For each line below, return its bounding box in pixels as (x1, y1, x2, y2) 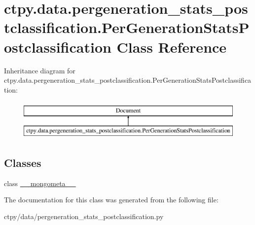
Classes (4, 155, 41, 170)
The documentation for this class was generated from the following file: (4, 194, 219, 205)
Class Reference (116, 36, 227, 57)
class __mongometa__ (4, 178, 76, 188)
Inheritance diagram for (4, 65, 75, 75)
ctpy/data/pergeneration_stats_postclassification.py (4, 211, 164, 221)
